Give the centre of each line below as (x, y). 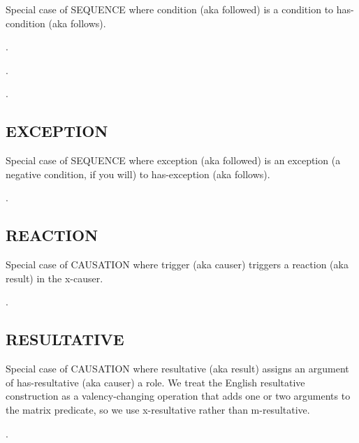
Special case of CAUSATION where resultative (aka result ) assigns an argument (177, 369)
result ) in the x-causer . (54, 278)
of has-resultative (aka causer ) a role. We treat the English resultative (155, 382)
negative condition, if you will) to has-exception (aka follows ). (138, 174)
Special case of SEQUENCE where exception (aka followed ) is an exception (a (173, 160)
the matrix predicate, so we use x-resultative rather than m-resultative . (158, 409)
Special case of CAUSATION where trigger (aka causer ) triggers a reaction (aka (177, 264)
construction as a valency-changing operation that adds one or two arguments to (178, 396)
